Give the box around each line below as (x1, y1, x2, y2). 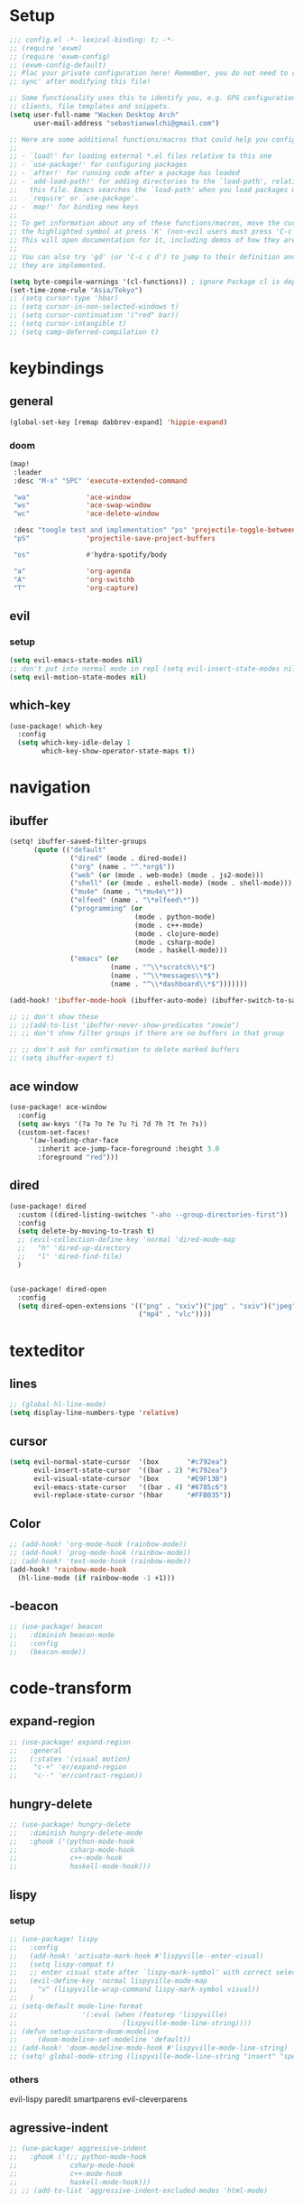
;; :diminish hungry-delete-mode (9, 1829, 143, 1838)
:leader (13, 468, 42, 477)
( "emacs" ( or (69, 954, 119, 964)
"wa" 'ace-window (13, 493, 131, 502)
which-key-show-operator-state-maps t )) (41, 746, 196, 756)
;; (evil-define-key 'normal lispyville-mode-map (9, 1977, 207, 1986)
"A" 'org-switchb (13, 575, 135, 584)
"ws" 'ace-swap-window (13, 501, 151, 510)
